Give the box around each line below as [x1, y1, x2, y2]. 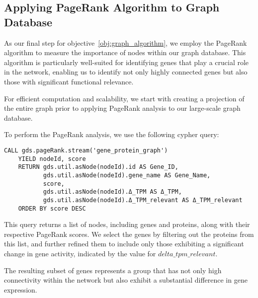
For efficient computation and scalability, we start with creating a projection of [4, 93, 245, 103]
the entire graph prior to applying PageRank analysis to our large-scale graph [4, 103, 241, 113]
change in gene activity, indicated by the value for [4, 248, 156, 258]
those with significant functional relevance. [4, 76, 134, 86]
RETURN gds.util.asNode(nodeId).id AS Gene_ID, [18, 163, 178, 171]
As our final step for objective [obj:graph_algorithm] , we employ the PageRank [4, 37, 247, 48]
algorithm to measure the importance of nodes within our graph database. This [4, 47, 246, 58]
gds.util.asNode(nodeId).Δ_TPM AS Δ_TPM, [43, 188, 182, 196]
